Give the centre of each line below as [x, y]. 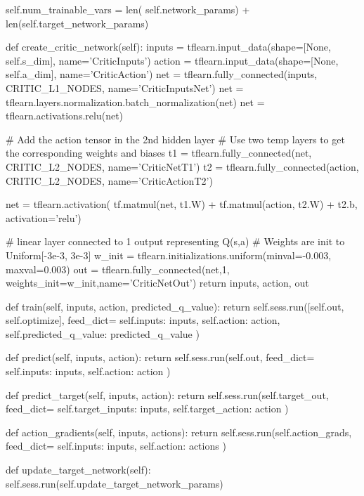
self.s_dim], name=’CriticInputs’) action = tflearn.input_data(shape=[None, [172, 60]
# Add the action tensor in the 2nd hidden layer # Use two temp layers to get [175, 139]
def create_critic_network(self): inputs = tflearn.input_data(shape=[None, [168, 47]
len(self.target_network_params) [77, 23]
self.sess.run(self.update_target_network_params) [115, 483]
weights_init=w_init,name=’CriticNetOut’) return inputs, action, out [157, 283]
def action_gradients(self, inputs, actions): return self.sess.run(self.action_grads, [179, 432]
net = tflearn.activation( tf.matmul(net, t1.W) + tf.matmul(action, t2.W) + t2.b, [182, 204]
